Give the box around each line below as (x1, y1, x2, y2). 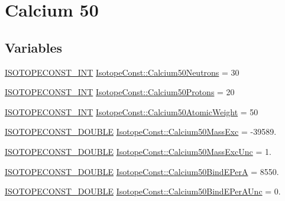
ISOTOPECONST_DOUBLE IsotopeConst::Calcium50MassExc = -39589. (5, 125, 277, 138)
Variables (5, 38, 63, 56)
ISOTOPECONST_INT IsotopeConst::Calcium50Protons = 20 (5, 86, 235, 98)
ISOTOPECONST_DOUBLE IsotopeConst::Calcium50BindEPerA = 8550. (5, 165, 279, 177)
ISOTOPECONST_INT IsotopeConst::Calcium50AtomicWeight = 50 (5, 105, 258, 118)
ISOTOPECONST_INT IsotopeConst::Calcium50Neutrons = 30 (5, 66, 239, 78)
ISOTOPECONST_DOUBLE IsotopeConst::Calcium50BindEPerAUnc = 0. (5, 185, 281, 197)
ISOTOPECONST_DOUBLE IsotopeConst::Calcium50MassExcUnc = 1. (5, 145, 271, 157)
